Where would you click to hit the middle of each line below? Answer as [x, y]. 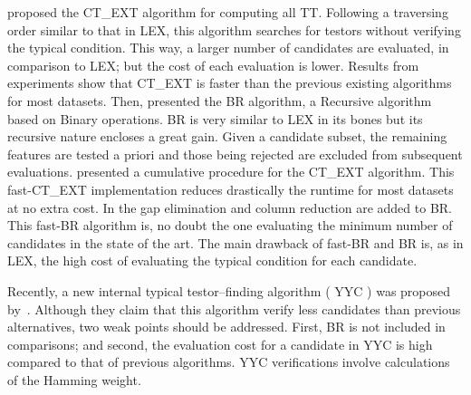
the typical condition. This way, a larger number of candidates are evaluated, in [228, 48]
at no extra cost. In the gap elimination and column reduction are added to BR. [230, 207]
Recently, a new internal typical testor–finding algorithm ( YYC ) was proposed [229, 290]
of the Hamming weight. [74, 379]
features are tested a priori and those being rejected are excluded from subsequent [235, 154]
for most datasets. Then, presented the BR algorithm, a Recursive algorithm [220, 100]
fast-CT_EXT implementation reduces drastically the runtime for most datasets [231, 189]
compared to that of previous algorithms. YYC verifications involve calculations [229, 362]
